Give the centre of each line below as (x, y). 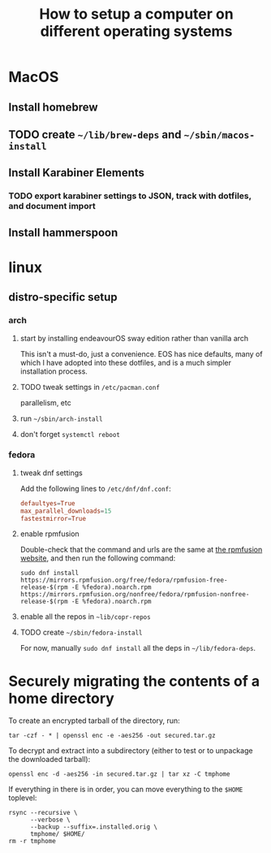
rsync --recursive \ (43, 813)
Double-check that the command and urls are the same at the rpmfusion (141, 550)
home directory (62, 698)
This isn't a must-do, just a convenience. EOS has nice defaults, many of (141, 353)
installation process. (54, 371)
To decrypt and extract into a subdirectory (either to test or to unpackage (131, 751)
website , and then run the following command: (98, 558)
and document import (52, 206)
